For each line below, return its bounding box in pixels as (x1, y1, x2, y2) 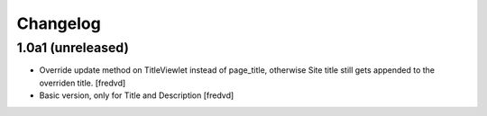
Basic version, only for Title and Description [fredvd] (39, 90, 234, 101)
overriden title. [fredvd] (39, 77, 126, 88)
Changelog (16, 13, 101, 33)
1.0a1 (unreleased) (16, 40, 130, 56)
